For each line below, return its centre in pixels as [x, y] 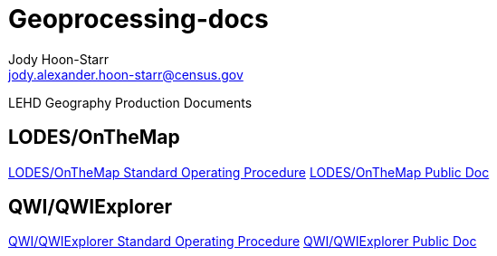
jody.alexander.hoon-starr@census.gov [126, 74]
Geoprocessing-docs [139, 19]
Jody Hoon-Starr [58, 59]
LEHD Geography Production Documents [130, 102]
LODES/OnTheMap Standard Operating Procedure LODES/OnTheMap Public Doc [249, 172]
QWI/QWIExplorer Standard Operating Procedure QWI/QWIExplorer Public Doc [243, 242]
